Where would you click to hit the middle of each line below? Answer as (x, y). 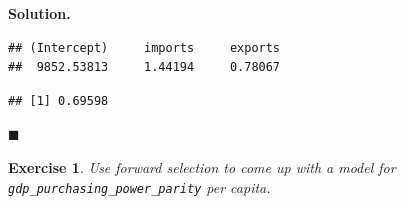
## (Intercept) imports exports (144, 47)
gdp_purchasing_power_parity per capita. (139, 186)
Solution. (39, 13)
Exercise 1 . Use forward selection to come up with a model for (202, 166)
